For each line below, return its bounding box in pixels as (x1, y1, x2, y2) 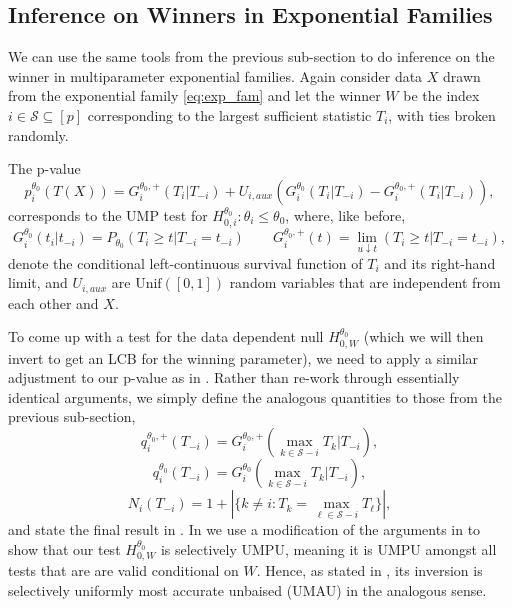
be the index (403, 85, 480, 106)
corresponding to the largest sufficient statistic (87, 104, 372, 125)
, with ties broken (388, 104, 496, 125)
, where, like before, (285, 204, 406, 225)
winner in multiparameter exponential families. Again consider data (8, 65, 423, 86)
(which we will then (363, 326, 484, 347)
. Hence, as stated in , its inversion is (256, 560, 483, 581)
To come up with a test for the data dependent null (8, 326, 324, 347)
